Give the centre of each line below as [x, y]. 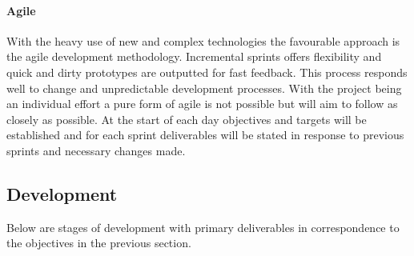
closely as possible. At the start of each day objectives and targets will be [187, 119]
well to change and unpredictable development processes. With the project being [204, 88]
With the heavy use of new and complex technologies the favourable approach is [203, 40]
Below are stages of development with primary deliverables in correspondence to [203, 227]
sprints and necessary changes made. [96, 150]
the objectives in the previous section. [99, 243]
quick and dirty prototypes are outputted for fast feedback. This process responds [207, 72]
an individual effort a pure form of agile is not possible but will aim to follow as [202, 104]
